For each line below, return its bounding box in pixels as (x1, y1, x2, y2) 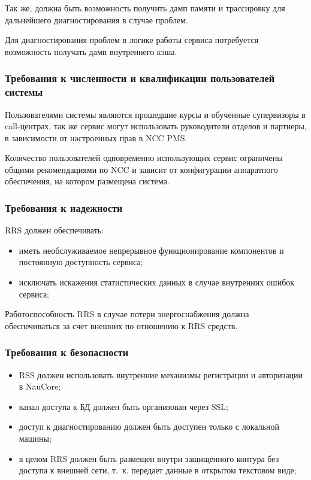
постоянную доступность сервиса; (19, 256, 143, 268)
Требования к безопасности (5, 345, 129, 360)
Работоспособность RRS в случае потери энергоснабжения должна (5, 308, 249, 320)
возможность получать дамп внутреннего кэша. (5, 45, 177, 57)
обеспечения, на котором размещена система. (5, 175, 170, 187)
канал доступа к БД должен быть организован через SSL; (19, 400, 228, 412)
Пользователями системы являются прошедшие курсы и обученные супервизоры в (5, 108, 306, 120)
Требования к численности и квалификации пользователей (5, 71, 275, 86)
